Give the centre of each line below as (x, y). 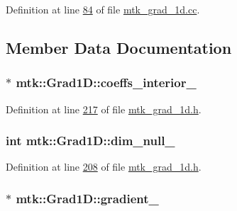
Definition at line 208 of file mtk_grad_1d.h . (104, 167)
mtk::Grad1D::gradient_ (87, 198)
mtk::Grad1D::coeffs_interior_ (106, 82)
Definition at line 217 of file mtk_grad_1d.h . (104, 109)
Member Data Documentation (119, 47)
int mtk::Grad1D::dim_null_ (90, 141)
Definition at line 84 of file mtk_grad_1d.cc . (103, 9)
